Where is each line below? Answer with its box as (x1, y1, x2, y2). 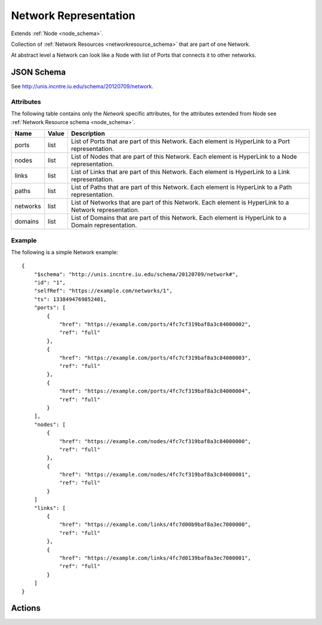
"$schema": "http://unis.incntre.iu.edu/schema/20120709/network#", (33, 271, 239, 277)
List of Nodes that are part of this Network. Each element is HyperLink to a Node (70, 153, 298, 161)
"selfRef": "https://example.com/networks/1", (33, 287, 173, 295)
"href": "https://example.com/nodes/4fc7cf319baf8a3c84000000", (59, 438, 252, 444)
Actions (11, 603, 41, 614)
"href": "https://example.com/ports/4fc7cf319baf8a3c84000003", (59, 354, 252, 361)
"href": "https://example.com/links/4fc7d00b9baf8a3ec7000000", (59, 521, 252, 528)
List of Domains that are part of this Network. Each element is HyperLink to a (70, 214, 287, 222)
